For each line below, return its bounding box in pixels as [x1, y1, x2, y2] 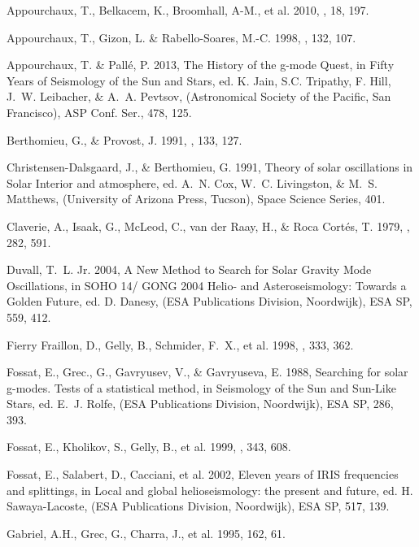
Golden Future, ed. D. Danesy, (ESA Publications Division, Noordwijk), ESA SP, [7, 293, 412, 310]
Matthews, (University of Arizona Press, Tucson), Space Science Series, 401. [7, 190, 386, 207]
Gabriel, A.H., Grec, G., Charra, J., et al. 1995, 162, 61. [7, 524, 286, 541]
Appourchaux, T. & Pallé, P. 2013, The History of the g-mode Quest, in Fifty [7, 56, 395, 73]
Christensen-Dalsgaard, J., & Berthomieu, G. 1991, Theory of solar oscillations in [7, 158, 413, 176]
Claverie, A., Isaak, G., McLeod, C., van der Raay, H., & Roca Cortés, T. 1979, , [7, 217, 410, 234]
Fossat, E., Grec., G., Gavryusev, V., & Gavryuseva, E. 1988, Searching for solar [7, 363, 408, 380]
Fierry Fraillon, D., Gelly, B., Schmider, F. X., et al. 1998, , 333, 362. [7, 336, 354, 353]
